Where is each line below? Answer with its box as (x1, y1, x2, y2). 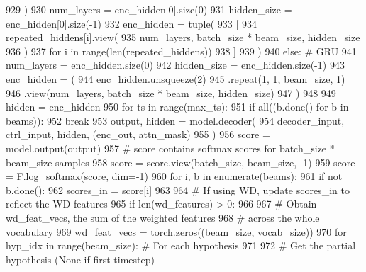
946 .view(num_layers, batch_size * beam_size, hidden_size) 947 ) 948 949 (6, 85, 336, 100)
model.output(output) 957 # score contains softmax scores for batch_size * (6, 140, 335, 155)
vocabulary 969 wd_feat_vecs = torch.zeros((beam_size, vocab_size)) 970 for (6, 224, 347, 239)
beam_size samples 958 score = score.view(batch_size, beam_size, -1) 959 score (6, 154, 355, 169)
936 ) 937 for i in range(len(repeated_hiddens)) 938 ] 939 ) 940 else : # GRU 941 (6, 43, 357, 58)
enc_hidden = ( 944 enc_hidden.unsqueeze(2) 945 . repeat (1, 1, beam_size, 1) (6, 71, 345, 86)
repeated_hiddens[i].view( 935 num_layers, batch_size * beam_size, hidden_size (6, 30, 360, 45)
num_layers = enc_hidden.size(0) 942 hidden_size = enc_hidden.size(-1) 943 (6, 57, 345, 72)
